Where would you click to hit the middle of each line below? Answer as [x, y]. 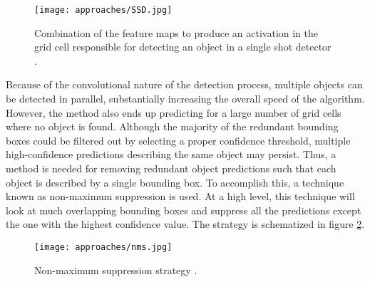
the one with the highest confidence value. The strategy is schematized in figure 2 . [185, 224]
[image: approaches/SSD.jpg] [103, 10]
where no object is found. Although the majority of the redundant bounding [172, 126]
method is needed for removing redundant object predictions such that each [171, 168]
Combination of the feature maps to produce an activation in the [176, 32]
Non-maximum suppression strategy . [116, 270]
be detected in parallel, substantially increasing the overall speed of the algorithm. [185, 99]
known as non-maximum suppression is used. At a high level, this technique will [180, 196]
